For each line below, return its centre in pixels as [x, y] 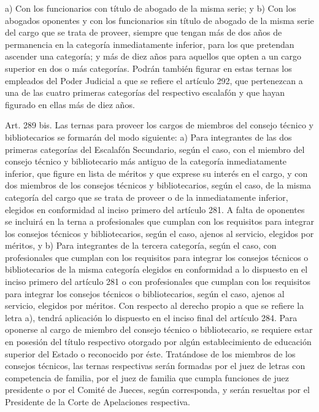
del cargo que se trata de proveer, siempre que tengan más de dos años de [144, 32]
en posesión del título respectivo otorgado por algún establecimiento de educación [158, 342]
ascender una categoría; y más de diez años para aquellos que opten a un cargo [153, 56]
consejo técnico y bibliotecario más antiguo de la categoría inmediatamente [146, 161]
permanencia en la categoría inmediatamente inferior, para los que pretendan [150, 44]
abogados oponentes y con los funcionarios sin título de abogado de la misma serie [159, 20]
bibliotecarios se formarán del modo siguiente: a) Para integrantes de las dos [148, 137]
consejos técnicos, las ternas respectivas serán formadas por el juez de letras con [155, 366]
